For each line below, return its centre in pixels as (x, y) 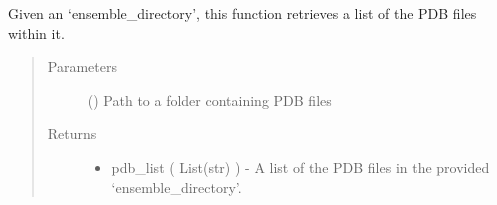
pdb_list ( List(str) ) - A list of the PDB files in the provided (300, 166)
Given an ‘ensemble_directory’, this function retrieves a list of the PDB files (242, 13)
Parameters (82, 66)
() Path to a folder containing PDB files (209, 99)
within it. (36, 32)
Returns (72, 133)
